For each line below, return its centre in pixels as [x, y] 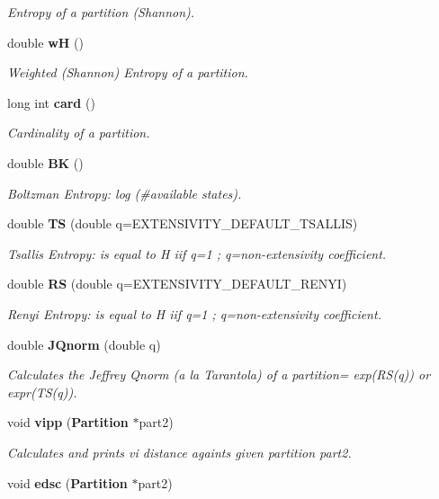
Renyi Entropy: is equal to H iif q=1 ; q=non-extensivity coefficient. [194, 313]
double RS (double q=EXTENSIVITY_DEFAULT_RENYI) [177, 284]
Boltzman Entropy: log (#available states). [125, 193]
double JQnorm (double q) [84, 344]
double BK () [45, 162]
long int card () [51, 102]
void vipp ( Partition [68, 422]
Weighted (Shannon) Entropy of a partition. [128, 72]
